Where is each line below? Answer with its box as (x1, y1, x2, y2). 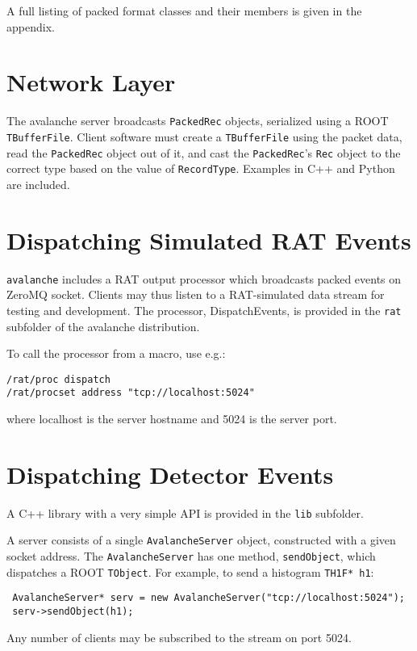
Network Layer (6, 65, 176, 99)
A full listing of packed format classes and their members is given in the (6, 2, 362, 19)
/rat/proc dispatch (6, 373, 111, 385)
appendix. (6, 18, 55, 35)
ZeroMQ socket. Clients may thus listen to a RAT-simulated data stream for (6, 286, 385, 303)
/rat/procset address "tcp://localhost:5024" (6, 387, 255, 399)
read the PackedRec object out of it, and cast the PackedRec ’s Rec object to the (6, 144, 401, 161)
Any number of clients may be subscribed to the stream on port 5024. (6, 628, 352, 645)
